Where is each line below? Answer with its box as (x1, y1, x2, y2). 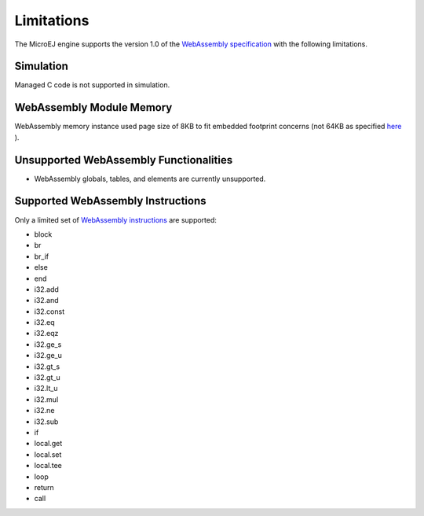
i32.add (34, 284, 59, 294)
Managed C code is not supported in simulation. (14, 80, 170, 90)
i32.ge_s (34, 339, 62, 349)
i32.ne (34, 406, 55, 415)
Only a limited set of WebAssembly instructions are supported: (14, 215, 217, 224)
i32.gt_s (34, 362, 60, 371)
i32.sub (34, 417, 59, 426)
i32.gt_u (34, 373, 60, 382)
